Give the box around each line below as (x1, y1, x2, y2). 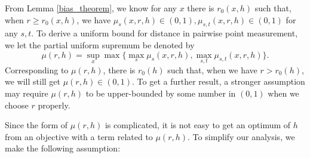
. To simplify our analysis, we (188, 130, 295, 142)
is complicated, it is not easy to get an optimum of (105, 119, 291, 131)
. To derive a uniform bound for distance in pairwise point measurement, (31, 27, 298, 39)
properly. (38, 98, 70, 111)
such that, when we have (167, 63, 257, 76)
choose (5, 98, 29, 111)
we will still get (5, 75, 61, 88)
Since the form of (5, 119, 68, 131)
